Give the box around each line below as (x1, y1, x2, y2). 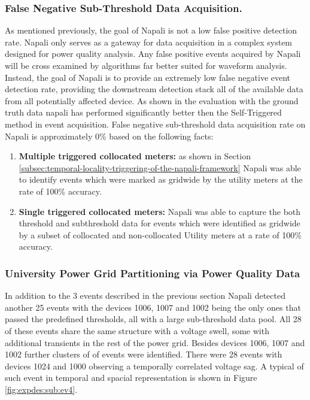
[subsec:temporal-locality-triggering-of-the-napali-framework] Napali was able (19, 161, 301, 174)
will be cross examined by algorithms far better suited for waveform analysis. (5, 59, 287, 71)
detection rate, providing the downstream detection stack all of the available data (5, 83, 303, 95)
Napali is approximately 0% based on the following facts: (5, 129, 214, 142)
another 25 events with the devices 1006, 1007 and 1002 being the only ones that (5, 301, 301, 313)
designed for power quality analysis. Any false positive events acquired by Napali (5, 47, 301, 60)
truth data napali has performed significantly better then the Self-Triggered (5, 106, 282, 119)
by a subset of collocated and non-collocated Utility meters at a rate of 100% (19, 228, 302, 241)
